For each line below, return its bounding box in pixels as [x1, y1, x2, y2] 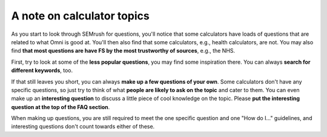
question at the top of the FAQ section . [11, 103, 110, 110]
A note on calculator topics [11, 9, 150, 22]
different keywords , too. [11, 67, 73, 74]
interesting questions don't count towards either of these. [11, 123, 155, 130]
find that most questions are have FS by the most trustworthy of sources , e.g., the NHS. [11, 47, 236, 55]
